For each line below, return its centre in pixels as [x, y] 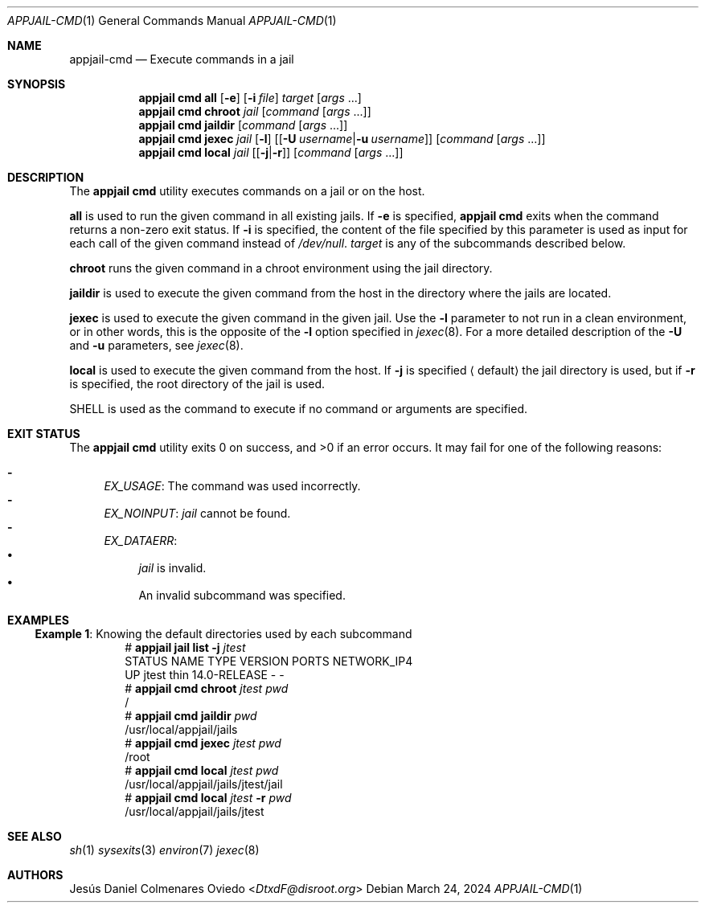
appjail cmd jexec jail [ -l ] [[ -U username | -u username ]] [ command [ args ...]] [342, 139]
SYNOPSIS [37, 84]
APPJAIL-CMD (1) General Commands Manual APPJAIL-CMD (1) [172, 20]
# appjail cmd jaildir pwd [191, 716]
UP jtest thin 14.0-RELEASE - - [205, 675]
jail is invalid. [172, 568]
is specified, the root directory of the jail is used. [197, 384]
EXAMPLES [38, 620]
